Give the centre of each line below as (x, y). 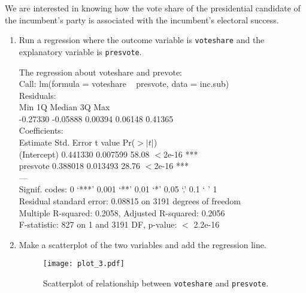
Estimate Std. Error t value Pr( (77, 142)
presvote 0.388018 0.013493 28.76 (80, 166)
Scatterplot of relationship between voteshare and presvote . (156, 283)
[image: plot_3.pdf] (84, 264)
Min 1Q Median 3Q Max (64, 107)
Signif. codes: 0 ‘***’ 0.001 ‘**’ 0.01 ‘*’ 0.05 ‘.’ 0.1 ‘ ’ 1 (118, 189)
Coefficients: (41, 130)
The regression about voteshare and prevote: (101, 72)
